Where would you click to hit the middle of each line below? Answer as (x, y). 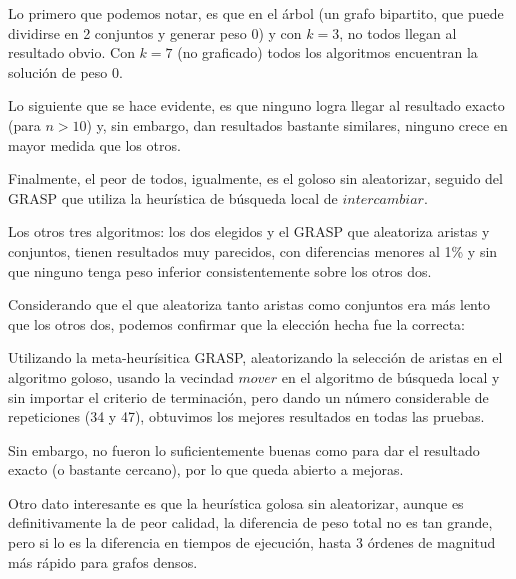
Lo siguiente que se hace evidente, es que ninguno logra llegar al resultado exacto (256, 105)
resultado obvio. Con (71, 52)
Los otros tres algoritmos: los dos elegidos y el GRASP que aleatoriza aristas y (249, 231)
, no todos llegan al (398, 32)
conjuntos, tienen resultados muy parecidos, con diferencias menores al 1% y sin (253, 250)
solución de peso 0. (65, 71)
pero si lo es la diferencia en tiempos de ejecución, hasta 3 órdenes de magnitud (252, 542)
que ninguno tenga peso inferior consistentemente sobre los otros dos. (220, 270)
